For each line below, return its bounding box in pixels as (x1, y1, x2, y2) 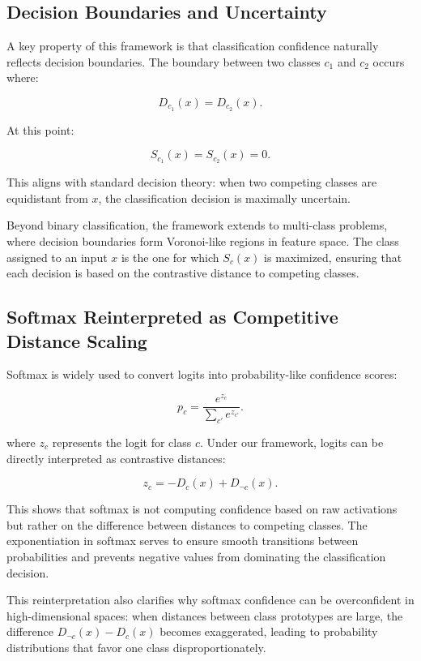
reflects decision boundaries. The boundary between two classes (6, 53, 321, 70)
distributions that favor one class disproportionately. (6, 638, 266, 655)
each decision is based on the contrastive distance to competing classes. (6, 264, 359, 281)
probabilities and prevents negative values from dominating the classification (6, 547, 386, 564)
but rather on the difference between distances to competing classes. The (6, 516, 368, 533)
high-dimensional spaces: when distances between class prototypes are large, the (6, 607, 403, 624)
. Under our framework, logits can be (199, 433, 384, 450)
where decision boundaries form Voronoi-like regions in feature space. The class (6, 233, 399, 250)
